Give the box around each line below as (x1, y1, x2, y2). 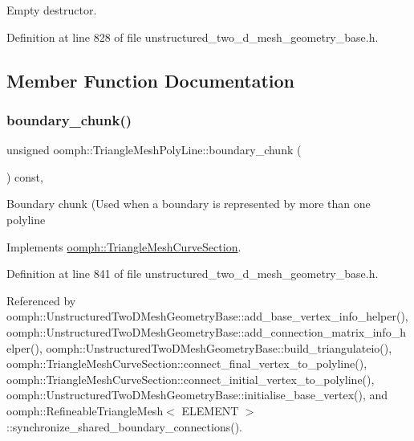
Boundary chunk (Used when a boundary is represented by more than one (6, 195, 371, 212)
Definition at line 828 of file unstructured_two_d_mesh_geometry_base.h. (6, 28, 379, 45)
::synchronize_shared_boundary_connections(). (6, 418, 243, 435)
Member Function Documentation (6, 67, 295, 92)
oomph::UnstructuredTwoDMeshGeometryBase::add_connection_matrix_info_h (6, 323, 406, 340)
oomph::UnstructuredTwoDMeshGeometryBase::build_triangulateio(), (46, 339, 392, 356)
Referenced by (6, 292, 76, 308)
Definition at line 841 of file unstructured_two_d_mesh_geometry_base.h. (6, 265, 379, 282)
